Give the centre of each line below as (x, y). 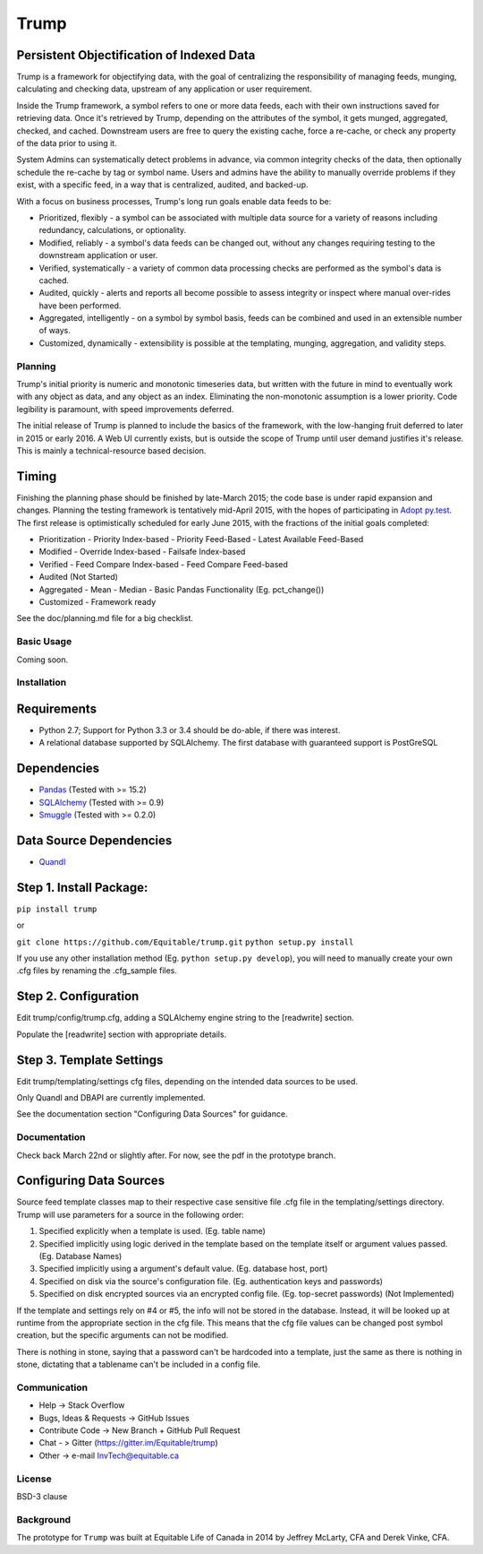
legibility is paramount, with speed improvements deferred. (125, 409)
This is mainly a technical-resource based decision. (111, 450)
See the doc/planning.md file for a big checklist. (105, 618)
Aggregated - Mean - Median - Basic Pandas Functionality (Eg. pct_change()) (182, 589)
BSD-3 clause (42, 1497)
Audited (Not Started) (78, 577)
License (34, 1479)
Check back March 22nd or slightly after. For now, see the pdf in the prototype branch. (176, 1155)
